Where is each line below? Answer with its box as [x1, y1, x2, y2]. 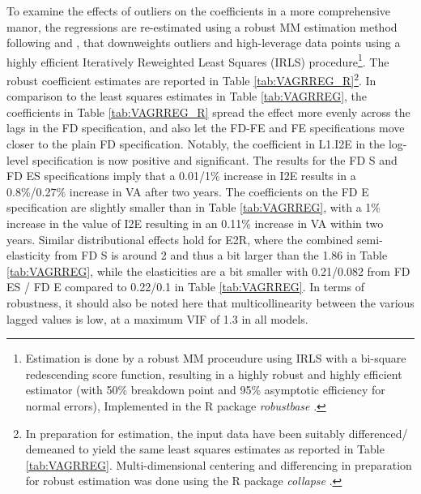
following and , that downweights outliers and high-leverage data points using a [6, 34, 401, 51]
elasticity [6, 247, 51, 264]
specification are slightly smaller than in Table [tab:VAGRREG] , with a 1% [6, 199, 381, 216]
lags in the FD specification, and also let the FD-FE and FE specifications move [6, 119, 405, 136]
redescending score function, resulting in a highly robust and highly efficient [25, 365, 402, 382]
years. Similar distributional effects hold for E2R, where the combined [6, 230, 354, 247]
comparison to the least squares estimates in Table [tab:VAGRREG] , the [6, 88, 368, 105]
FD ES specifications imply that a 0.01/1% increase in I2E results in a [6, 167, 356, 184]
